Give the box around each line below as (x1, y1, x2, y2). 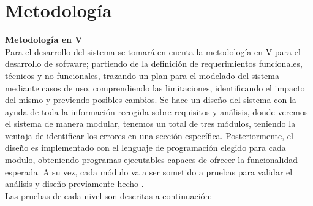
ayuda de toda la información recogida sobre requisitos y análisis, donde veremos (5, 105, 308, 118)
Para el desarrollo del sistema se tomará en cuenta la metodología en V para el (5, 45, 301, 58)
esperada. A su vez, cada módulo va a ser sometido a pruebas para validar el (5, 165, 293, 178)
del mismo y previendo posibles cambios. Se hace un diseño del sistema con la (5, 93, 296, 106)
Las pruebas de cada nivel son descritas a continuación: (5, 189, 213, 202)
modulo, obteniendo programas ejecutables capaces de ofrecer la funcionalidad (5, 153, 298, 166)
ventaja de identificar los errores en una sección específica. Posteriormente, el (5, 129, 293, 142)
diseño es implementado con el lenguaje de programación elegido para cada (5, 141, 286, 154)
